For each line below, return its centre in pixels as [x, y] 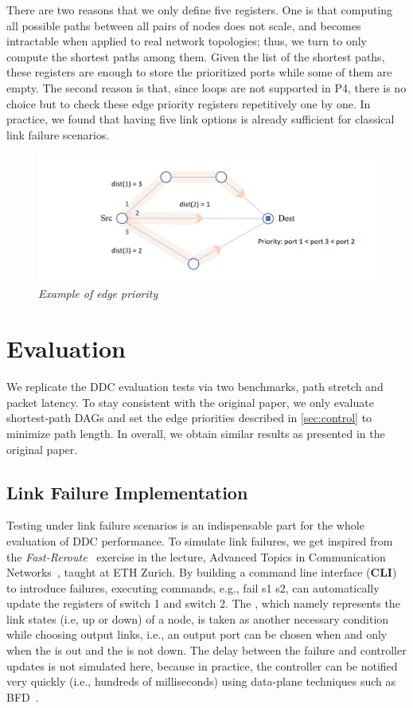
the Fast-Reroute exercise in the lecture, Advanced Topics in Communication [196, 556]
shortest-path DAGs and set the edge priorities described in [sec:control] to [189, 418]
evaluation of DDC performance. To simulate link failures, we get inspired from [200, 540]
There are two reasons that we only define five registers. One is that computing [200, 10]
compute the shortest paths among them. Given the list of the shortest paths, [196, 56]
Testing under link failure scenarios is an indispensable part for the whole [185, 525]
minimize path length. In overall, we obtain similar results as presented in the [196, 433]
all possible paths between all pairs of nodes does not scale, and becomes [184, 25]
